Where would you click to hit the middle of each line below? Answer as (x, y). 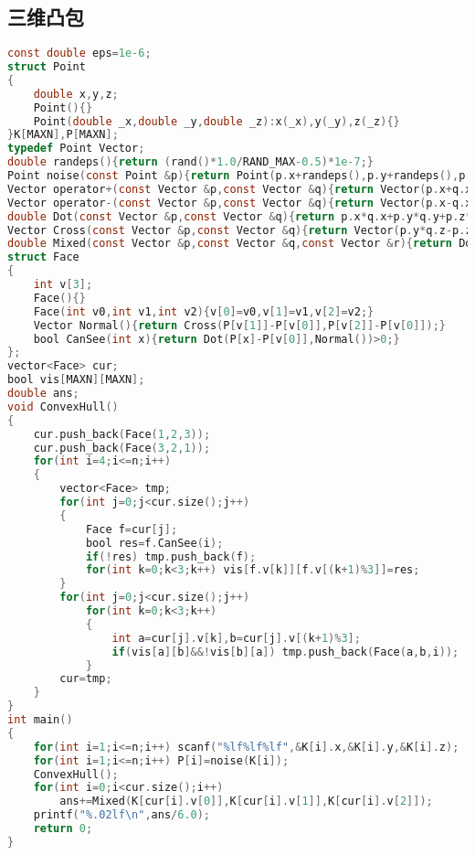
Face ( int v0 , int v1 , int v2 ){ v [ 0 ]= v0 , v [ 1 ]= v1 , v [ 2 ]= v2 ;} (204, 311)
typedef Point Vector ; (76, 149)
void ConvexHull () (63, 406)
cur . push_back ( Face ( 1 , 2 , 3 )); (122, 434)
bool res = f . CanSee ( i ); (154, 543)
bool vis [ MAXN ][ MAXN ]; (76, 380)
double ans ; (43, 394)
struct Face (43, 257)
